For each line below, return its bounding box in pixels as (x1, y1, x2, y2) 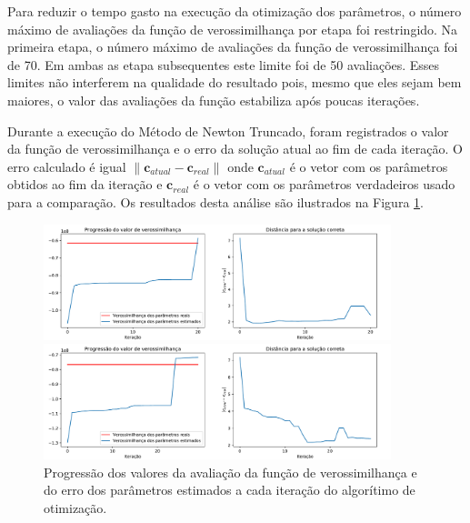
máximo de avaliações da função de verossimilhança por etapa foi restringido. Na (7, 19, 458, 38)
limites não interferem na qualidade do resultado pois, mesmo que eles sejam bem (7, 73, 462, 92)
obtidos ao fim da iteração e (7, 175, 163, 194)
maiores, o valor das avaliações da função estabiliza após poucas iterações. (7, 90, 420, 109)
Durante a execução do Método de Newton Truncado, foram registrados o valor (7, 121, 449, 140)
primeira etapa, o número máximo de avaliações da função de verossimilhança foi (7, 37, 458, 56)
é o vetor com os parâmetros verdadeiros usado (193, 175, 455, 194)
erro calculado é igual (7, 156, 126, 176)
